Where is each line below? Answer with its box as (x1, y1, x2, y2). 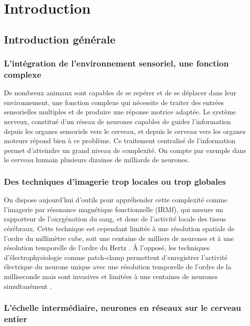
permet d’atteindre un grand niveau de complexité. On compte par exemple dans (4, 145, 247, 155)
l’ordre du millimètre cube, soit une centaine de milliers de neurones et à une (4, 233, 234, 243)
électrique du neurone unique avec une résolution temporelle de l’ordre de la (4, 261, 231, 272)
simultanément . (4, 281, 52, 291)
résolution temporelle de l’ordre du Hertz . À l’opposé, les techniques (4, 242, 210, 253)
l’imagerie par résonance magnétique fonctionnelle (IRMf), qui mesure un (4, 204, 223, 214)
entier (4, 313, 27, 325)
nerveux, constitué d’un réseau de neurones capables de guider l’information (4, 116, 231, 127)
